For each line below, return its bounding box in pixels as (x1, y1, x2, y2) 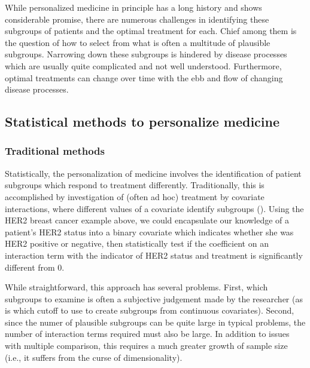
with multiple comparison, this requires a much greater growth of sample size (5, 339, 288, 352)
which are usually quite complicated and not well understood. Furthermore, (5, 59, 282, 72)
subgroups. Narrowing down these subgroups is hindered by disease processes (5, 48, 287, 60)
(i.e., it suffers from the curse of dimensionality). (5, 351, 183, 363)
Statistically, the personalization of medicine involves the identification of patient (5, 167, 302, 179)
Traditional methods (5, 143, 105, 158)
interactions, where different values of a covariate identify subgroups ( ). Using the (5, 202, 304, 214)
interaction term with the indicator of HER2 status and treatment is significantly (5, 249, 303, 261)
